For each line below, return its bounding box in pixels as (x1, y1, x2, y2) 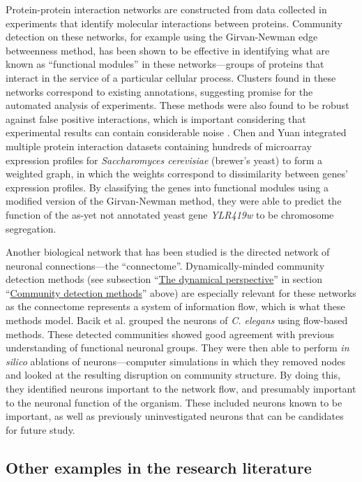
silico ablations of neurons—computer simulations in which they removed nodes (6, 353, 346, 368)
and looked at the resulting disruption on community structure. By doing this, (6, 367, 340, 382)
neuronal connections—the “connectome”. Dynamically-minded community (6, 258, 325, 272)
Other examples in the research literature (6, 456, 312, 478)
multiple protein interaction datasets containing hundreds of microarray (6, 138, 312, 153)
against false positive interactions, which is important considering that (6, 111, 306, 126)
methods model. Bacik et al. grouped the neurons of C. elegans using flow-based (6, 313, 348, 328)
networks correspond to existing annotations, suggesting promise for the (6, 84, 313, 98)
